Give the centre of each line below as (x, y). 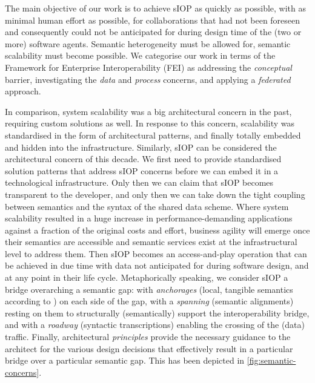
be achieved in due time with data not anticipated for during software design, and (157, 265)
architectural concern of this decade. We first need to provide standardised (143, 159)
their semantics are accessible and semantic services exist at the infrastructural (151, 242)
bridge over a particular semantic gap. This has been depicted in (125, 360)
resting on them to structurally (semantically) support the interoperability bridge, (157, 313)
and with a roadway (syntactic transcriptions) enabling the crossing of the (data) (155, 325)
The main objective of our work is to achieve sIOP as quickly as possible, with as (155, 8)
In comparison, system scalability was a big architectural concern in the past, (148, 111)
